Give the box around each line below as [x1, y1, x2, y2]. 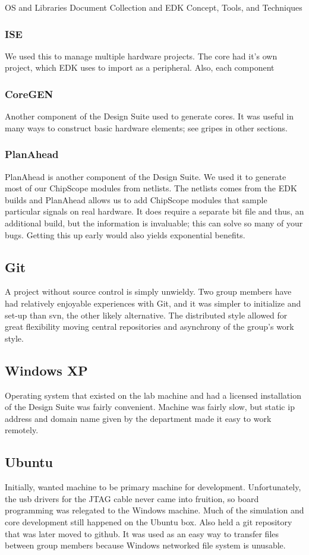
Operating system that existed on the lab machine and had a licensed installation [5, 389, 301, 401]
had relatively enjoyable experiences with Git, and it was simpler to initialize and [5, 297, 301, 309]
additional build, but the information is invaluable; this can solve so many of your [5, 217, 303, 229]
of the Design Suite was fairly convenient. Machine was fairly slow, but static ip [5, 401, 295, 413]
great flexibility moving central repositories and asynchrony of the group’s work [5, 320, 294, 333]
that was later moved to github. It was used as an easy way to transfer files [5, 527, 279, 540]
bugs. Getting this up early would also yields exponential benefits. [5, 228, 245, 241]
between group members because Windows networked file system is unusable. [5, 539, 286, 551]
